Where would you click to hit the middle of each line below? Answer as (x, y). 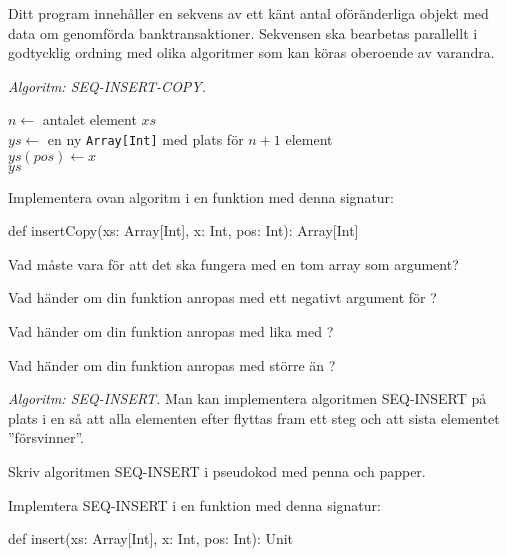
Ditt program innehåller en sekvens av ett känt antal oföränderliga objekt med (248, 13)
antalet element (89, 119)
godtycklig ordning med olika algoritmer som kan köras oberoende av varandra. (251, 52)
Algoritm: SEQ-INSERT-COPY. (107, 85)
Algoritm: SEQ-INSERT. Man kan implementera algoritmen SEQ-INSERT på (247, 398)
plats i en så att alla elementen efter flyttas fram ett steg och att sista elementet (254, 417)
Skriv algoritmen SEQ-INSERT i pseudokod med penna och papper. (217, 470)
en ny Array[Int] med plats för (145, 138)
